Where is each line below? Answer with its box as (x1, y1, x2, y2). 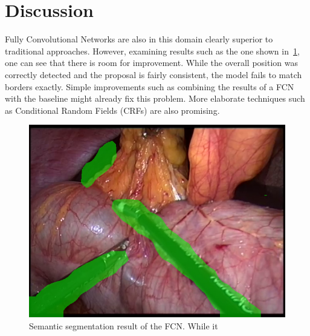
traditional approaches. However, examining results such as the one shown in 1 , (5, 44, 300, 57)
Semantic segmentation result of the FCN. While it (29, 319, 218, 332)
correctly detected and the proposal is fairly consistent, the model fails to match (5, 68, 302, 81)
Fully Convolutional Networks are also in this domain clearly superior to (5, 33, 273, 45)
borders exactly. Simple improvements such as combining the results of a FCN (5, 80, 294, 93)
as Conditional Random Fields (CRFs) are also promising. (5, 104, 220, 116)
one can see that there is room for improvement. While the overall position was (5, 56, 299, 69)
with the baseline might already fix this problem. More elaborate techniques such (5, 92, 305, 105)
